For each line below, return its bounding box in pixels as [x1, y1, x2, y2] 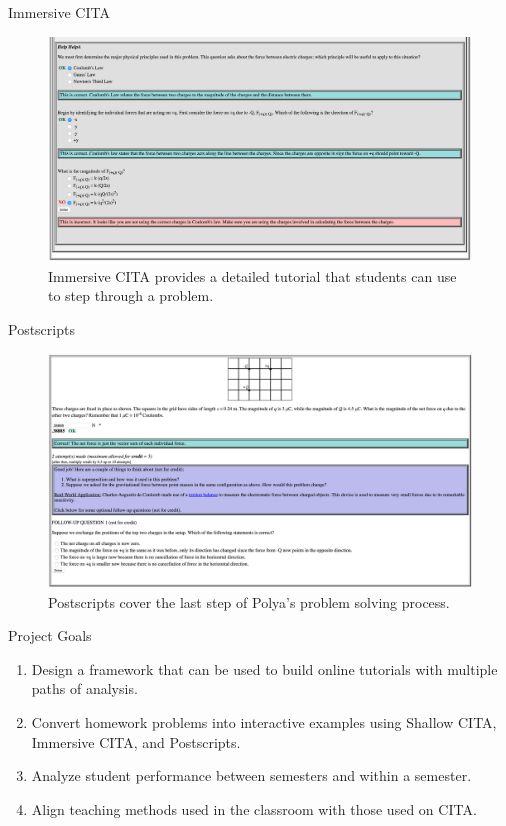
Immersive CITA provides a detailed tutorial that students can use [48, 265, 457, 286]
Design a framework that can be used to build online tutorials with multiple [31, 658, 498, 679]
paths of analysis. [31, 678, 138, 699]
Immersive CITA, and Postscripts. [31, 731, 241, 752]
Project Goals [8, 625, 92, 646]
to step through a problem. [48, 285, 214, 306]
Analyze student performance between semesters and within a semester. [31, 765, 472, 786]
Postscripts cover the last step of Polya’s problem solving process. [48, 591, 450, 612]
